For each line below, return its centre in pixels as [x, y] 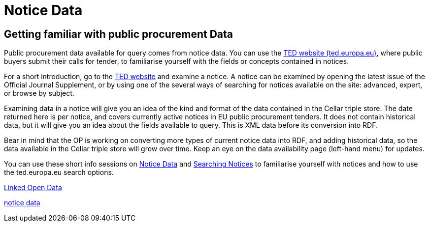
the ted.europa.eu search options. [59, 172]
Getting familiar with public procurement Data [119, 34]
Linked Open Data [33, 188]
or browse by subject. [39, 93]
